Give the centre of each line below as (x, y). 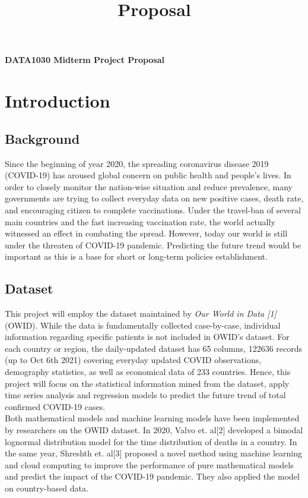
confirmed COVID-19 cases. (55, 406)
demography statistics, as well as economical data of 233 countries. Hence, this (148, 372)
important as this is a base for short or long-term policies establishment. (136, 256)
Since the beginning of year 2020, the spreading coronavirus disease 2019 (137, 163)
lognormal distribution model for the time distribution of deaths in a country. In (151, 441)
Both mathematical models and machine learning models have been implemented (152, 418)
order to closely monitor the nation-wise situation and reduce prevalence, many (149, 186)
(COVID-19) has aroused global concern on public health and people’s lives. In (148, 175)
